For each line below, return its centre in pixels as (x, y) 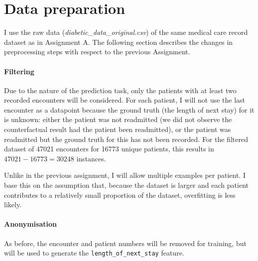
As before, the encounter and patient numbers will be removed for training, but (125, 243)
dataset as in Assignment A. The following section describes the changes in (119, 42)
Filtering (19, 71)
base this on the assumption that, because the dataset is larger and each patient (126, 185)
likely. (13, 204)
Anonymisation (30, 224)
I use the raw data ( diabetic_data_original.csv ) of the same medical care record (126, 32)
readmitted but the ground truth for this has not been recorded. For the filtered (126, 139)
